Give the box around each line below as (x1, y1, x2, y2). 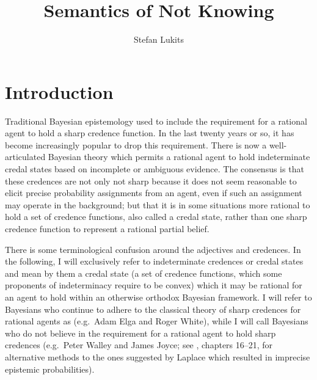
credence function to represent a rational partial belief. (5, 222, 210, 235)
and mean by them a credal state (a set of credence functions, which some (5, 266, 282, 279)
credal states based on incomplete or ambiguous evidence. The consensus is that (5, 163, 304, 175)
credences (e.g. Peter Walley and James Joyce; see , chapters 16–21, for (5, 338, 273, 351)
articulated (5, 150, 46, 163)
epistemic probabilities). (5, 362, 95, 375)
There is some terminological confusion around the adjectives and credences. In (5, 243, 301, 255)
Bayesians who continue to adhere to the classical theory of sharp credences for (5, 302, 301, 315)
